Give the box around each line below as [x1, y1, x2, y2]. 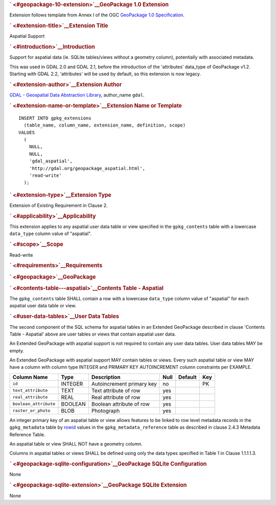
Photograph [91, 407, 120, 414]
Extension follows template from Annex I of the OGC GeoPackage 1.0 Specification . [9, 12, 185, 18]
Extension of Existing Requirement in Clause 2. [9, 202, 108, 208]
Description [91, 373, 121, 381]
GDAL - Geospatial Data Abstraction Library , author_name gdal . [9, 92, 145, 98]
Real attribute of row [91, 393, 141, 401]
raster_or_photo [12, 408, 51, 413]
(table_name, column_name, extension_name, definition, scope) [24, 122, 186, 128]
